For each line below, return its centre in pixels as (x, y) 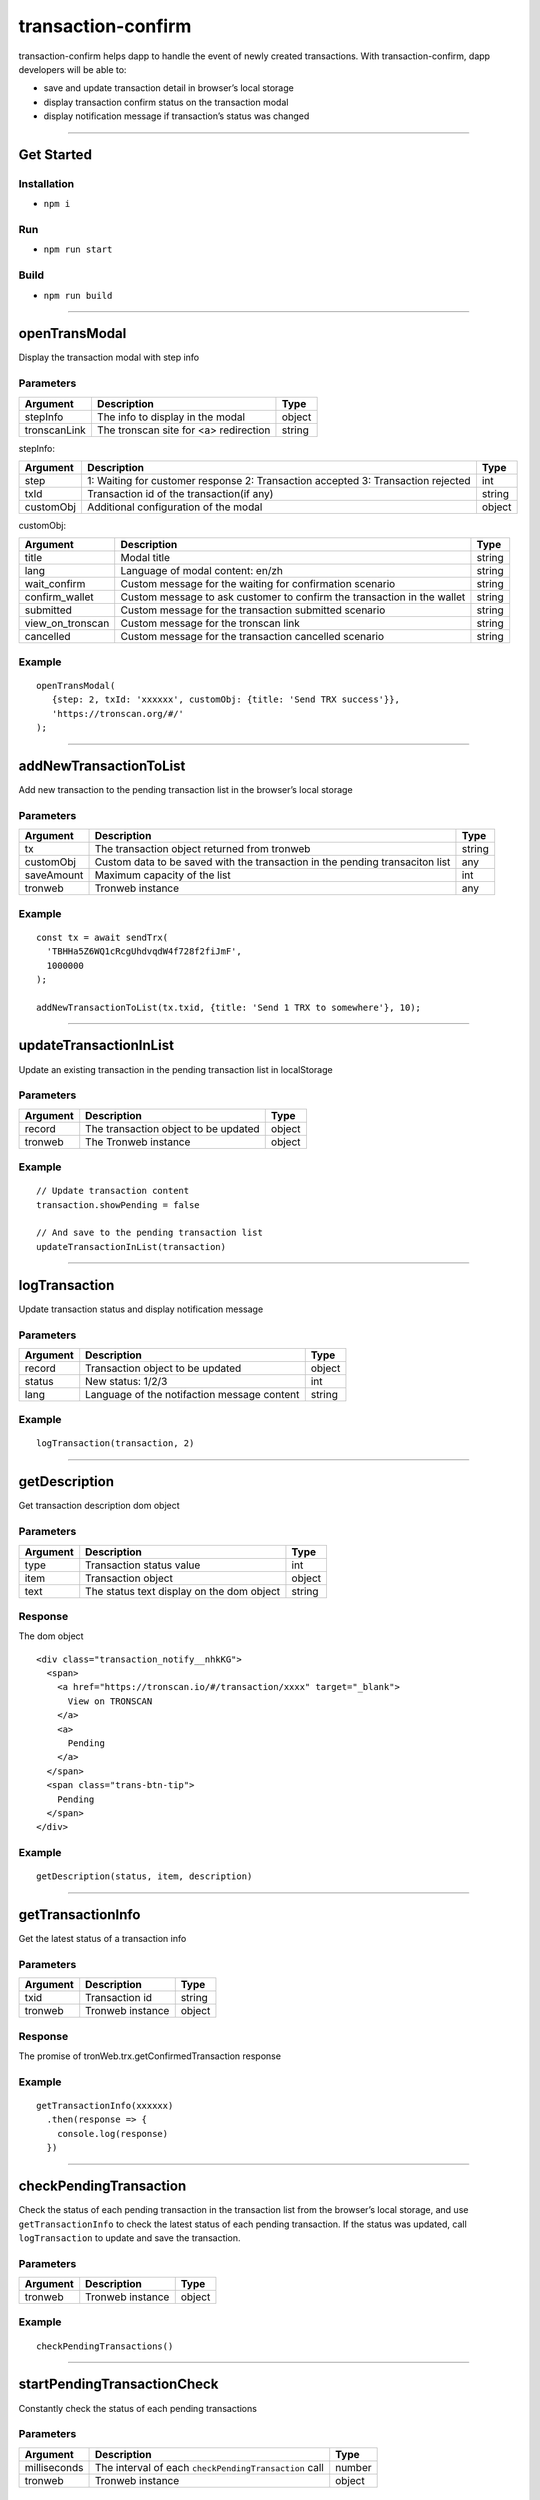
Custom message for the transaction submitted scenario (253, 610)
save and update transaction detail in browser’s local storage (168, 88)
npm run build (78, 295)
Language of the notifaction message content (192, 1394)
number (353, 2467)
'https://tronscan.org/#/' (118, 713)
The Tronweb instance (138, 1142)
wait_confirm (55, 584)
